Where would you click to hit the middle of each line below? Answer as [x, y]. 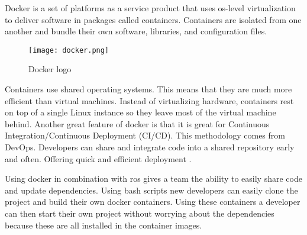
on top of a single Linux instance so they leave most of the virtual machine [140, 112]
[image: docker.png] [69, 50]
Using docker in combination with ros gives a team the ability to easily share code [153, 178]
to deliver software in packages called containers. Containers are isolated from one [153, 19]
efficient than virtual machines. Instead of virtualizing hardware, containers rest [149, 100]
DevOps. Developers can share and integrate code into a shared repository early [150, 147]
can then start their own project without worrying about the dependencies [140, 213]
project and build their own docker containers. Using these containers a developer [153, 202]
